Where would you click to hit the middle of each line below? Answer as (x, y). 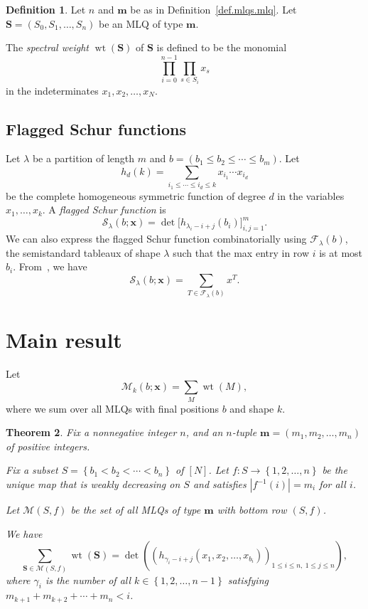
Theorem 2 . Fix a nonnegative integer (91, 432)
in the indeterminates (52, 90)
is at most (341, 252)
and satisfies (220, 484)
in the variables (311, 195)
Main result (64, 339)
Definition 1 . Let (46, 9)
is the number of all (88, 579)
